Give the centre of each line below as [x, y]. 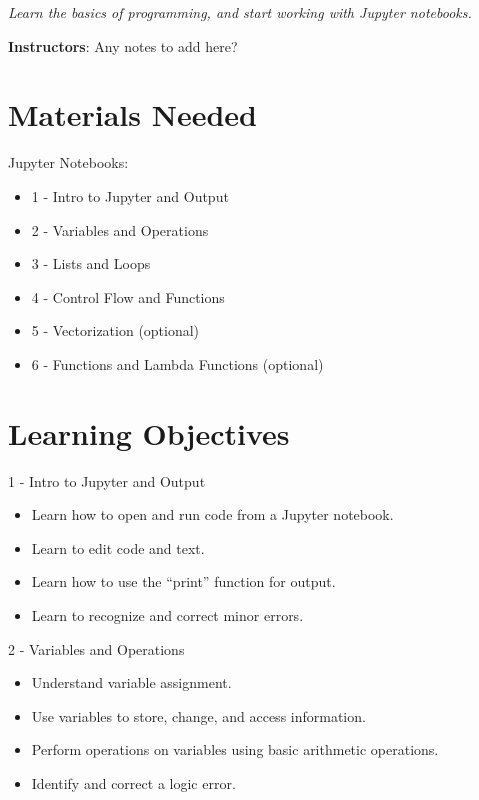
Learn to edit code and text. [118, 547]
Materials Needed [132, 114]
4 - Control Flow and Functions [128, 296]
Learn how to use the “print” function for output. [183, 581]
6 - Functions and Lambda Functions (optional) [177, 363]
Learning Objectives [149, 432]
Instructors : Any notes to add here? [123, 45]
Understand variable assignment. [131, 682]
